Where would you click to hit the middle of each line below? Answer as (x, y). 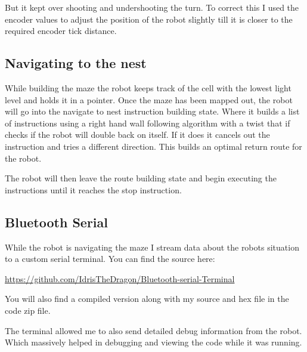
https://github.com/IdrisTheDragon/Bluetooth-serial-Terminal (120, 278)
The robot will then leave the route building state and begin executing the (141, 178)
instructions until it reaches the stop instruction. (93, 189)
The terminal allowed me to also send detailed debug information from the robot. (153, 330)
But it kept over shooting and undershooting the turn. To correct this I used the (152, 7)
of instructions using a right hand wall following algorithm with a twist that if (148, 123)
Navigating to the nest (76, 63)
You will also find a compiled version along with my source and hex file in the (147, 299)
